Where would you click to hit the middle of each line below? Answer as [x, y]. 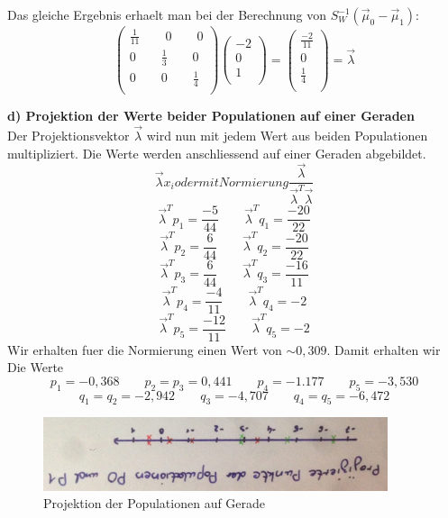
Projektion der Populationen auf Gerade [155, 503]
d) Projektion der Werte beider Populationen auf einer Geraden [211, 116]
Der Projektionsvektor [69, 136]
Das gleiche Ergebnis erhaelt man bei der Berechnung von [167, 14]
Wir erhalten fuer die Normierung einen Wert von [145, 349]
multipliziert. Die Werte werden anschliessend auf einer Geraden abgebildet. [217, 153]
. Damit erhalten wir [384, 349]
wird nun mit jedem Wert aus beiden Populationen [287, 136]
